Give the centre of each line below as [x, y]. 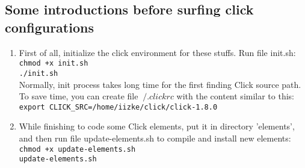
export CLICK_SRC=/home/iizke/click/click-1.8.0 [118, 107]
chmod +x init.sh [54, 64]
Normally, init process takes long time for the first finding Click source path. [160, 84]
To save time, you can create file [79, 96]
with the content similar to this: [236, 96]
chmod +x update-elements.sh [77, 149]
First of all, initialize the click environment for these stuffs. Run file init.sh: [157, 52]
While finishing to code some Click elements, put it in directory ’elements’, [157, 126]
